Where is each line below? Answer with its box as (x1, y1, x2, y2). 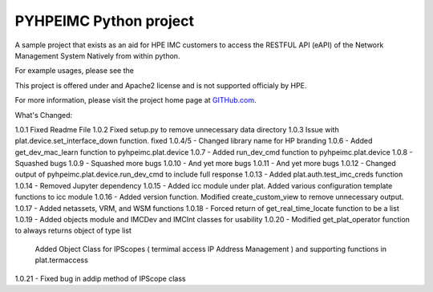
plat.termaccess (34, 255, 88, 265)
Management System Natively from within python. (14, 51, 180, 60)
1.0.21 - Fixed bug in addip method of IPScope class (14, 274, 186, 283)
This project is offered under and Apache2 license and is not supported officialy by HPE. (14, 80, 307, 90)
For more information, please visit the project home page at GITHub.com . (14, 95, 257, 105)
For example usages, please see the (14, 66, 134, 75)
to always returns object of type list (14, 225, 132, 236)
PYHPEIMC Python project (14, 12, 194, 30)
